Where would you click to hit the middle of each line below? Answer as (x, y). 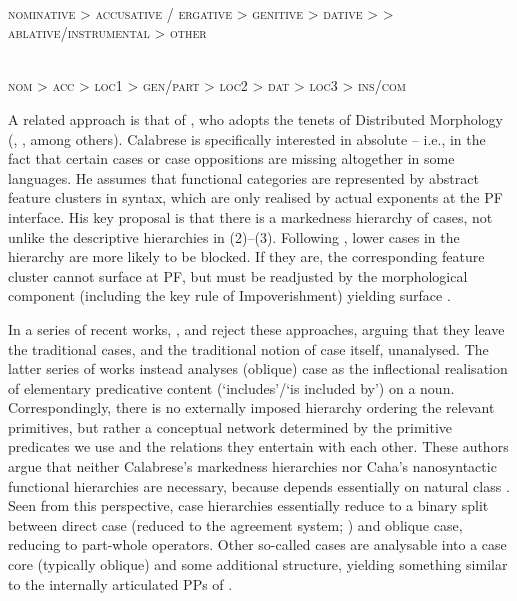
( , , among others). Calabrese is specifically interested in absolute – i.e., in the (247, 138)
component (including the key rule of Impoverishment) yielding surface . (229, 295)
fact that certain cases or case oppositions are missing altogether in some (231, 158)
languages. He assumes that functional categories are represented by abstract (243, 177)
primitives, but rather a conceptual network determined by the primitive (230, 426)
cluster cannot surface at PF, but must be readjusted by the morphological (238, 275)
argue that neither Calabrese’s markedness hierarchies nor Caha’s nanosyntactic (252, 466)
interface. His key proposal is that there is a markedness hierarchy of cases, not (250, 216)
